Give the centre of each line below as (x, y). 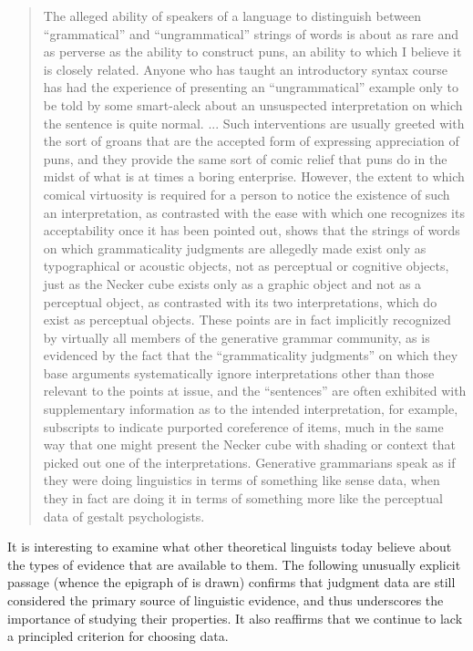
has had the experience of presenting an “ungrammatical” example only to (251, 87)
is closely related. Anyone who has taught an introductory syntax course (245, 69)
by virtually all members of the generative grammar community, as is (236, 337)
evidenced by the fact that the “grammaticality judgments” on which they (251, 355)
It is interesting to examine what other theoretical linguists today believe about (230, 547)
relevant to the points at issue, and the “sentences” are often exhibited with (255, 391)
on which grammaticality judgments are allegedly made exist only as (235, 248)
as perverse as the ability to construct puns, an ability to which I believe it (252, 52)
